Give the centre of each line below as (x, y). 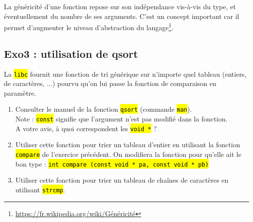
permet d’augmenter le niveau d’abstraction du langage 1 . (89, 26)
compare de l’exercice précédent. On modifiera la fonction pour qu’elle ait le (128, 154)
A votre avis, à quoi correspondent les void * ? (86, 128)
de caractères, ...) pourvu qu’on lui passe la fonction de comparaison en (110, 83)
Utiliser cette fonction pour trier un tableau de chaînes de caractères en (122, 180)
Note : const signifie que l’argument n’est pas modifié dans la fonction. (121, 119)
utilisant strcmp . (40, 189)
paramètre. (20, 93)
